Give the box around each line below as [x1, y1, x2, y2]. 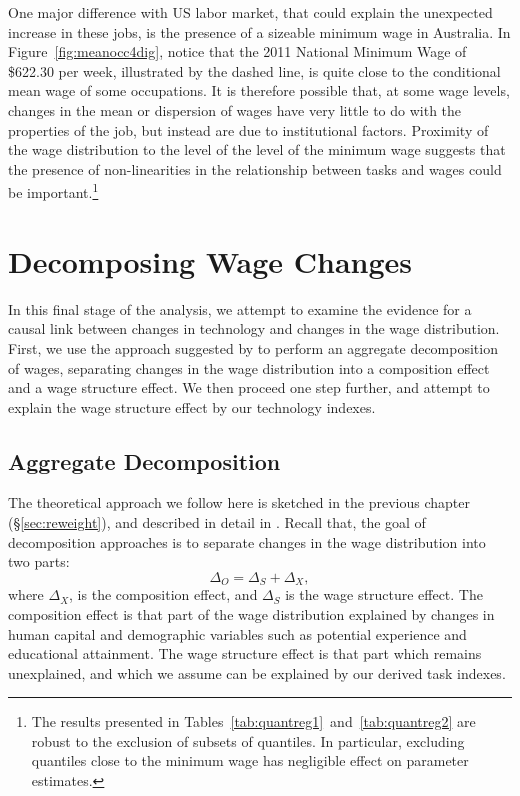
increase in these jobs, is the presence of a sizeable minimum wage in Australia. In [8, 21, 511, 42]
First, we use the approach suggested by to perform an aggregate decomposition [8, 337, 498, 358]
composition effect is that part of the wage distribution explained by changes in [8, 603, 495, 624]
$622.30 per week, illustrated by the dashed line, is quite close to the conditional [8, 60, 501, 81]
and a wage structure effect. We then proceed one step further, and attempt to [8, 377, 490, 398]
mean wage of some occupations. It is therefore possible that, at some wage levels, [8, 80, 510, 101]
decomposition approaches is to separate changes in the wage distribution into [8, 531, 486, 552]
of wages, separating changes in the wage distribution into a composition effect [8, 357, 490, 378]
